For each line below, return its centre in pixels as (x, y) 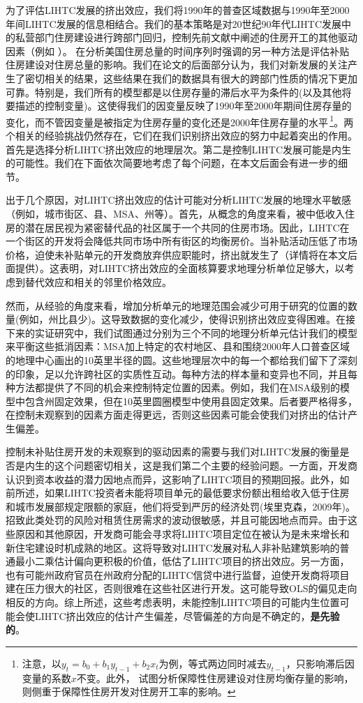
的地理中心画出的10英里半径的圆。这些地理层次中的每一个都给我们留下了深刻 (181, 360)
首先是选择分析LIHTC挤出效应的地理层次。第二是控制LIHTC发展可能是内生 (179, 149)
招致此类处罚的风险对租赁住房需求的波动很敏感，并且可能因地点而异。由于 (177, 520)
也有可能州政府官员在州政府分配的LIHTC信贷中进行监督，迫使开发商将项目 (178, 574)
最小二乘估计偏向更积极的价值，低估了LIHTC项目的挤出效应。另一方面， (182, 561)
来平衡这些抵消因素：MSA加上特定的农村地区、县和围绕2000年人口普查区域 (178, 346)
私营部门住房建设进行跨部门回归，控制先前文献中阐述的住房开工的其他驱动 (186, 37)
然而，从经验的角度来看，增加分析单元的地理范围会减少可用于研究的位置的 (177, 305)
